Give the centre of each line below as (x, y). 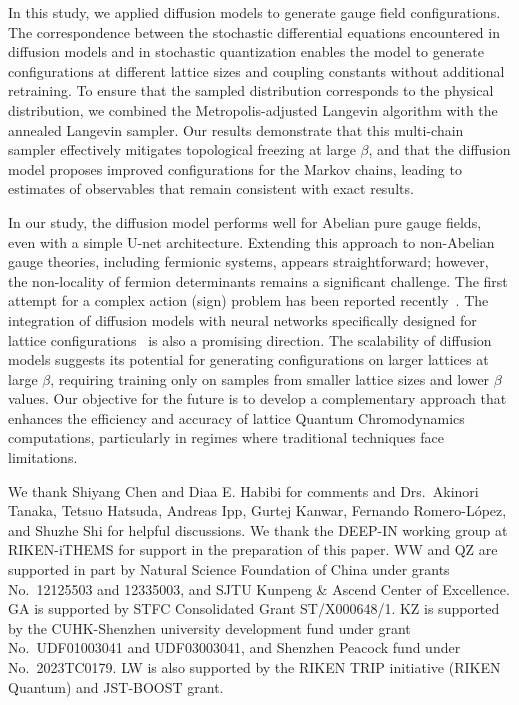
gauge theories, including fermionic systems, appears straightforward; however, (248, 261)
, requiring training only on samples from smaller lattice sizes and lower (270, 378)
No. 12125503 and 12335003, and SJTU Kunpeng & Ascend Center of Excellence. (259, 588)
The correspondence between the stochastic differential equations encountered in (254, 31)
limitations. (43, 457)
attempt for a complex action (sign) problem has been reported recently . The (248, 300)
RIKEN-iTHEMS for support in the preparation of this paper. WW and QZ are (253, 549)
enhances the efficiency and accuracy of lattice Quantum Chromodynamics (236, 417)
